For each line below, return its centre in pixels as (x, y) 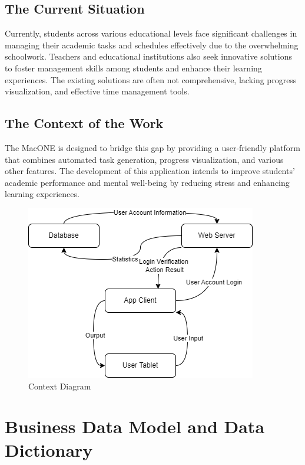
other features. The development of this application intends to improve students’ (150, 171)
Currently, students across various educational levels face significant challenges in (151, 33)
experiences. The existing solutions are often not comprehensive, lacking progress (151, 79)
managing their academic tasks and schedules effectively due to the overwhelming (152, 45)
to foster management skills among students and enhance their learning (133, 68)
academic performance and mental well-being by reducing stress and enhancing (147, 182)
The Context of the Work (84, 123)
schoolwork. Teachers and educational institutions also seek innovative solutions (148, 56)
